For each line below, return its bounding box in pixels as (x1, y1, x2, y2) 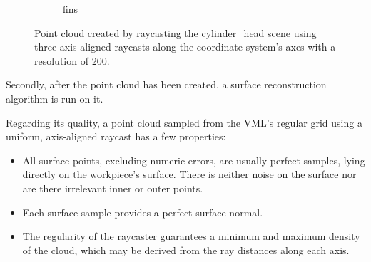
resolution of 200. (34, 53, 110, 68)
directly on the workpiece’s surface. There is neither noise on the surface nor (22, 167, 357, 182)
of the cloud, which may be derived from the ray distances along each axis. (22, 242, 350, 257)
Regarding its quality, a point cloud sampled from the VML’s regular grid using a (6, 115, 362, 130)
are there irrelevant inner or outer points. (22, 180, 203, 195)
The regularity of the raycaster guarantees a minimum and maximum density (22, 229, 360, 243)
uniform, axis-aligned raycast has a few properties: (6, 129, 226, 144)
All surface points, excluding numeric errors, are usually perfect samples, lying (22, 152, 365, 167)
